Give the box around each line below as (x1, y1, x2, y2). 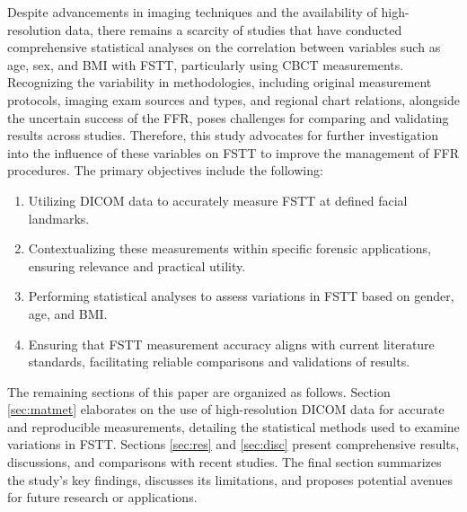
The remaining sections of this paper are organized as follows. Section (7, 382, 391, 401)
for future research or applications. (7, 488, 198, 507)
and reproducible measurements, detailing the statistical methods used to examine (7, 417, 460, 436)
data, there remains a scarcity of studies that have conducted (65, 20, 402, 39)
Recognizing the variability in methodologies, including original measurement (7, 73, 432, 92)
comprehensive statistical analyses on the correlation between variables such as (7, 38, 441, 57)
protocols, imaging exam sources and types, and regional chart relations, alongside (7, 90, 460, 109)
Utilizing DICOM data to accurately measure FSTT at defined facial (28, 190, 408, 209)
